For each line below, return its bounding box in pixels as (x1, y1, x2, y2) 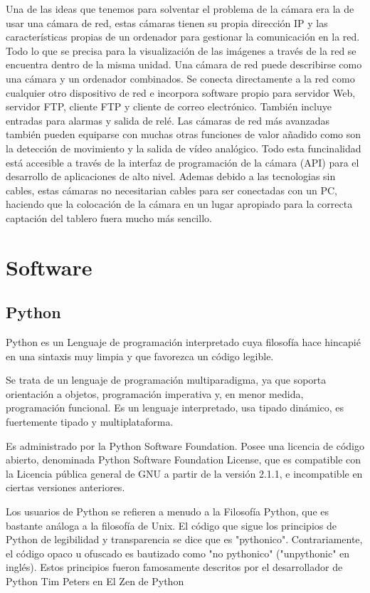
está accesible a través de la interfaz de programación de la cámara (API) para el (6, 154, 359, 169)
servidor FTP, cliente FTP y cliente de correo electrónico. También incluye (6, 99, 332, 114)
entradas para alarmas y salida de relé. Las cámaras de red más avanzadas (6, 112, 330, 127)
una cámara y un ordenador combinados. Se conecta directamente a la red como (6, 70, 355, 85)
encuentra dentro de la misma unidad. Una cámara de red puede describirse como (6, 57, 362, 72)
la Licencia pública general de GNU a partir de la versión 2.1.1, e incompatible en (6, 466, 363, 481)
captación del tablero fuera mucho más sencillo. (6, 210, 212, 225)
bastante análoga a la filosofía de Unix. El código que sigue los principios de (6, 518, 337, 532)
